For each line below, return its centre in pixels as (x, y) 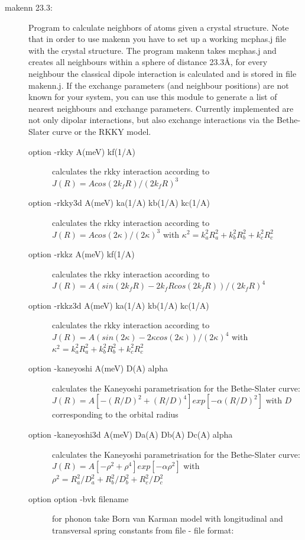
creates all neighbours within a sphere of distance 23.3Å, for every (148, 62)
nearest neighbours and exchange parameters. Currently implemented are (161, 108)
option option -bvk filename (79, 498)
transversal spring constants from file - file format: (143, 530)
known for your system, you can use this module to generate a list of (153, 97)
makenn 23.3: (29, 7)
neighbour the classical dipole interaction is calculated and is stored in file (163, 73)
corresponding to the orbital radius (115, 414)
